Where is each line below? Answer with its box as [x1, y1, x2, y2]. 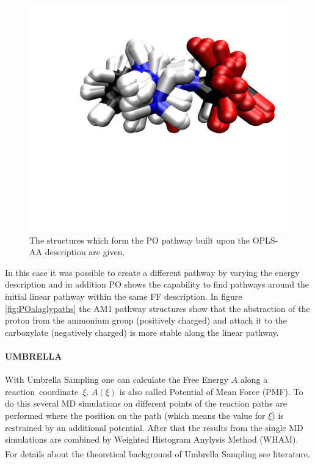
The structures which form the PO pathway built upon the [29, 233, 250, 246]
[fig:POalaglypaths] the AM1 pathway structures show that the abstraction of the [5, 302, 310, 314]
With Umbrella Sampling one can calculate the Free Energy [5, 373, 229, 386]
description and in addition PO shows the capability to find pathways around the [5, 278, 310, 291]
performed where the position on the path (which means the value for [5, 408, 266, 421]
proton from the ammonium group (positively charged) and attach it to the [5, 314, 287, 327]
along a [240, 373, 268, 386]
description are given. [45, 245, 125, 258]
